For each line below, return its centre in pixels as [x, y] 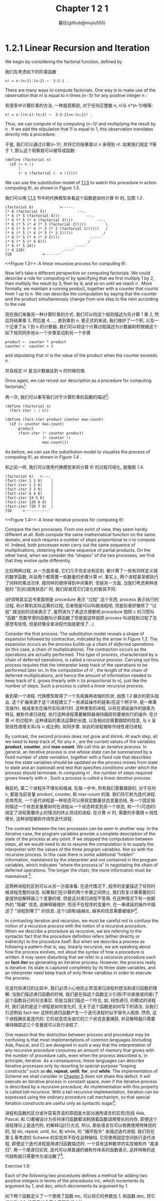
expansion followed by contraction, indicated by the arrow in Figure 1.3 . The [81, 639]
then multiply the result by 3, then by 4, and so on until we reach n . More [79, 283]
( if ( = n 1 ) [22, 164]
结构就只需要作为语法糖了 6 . [37, 1156]
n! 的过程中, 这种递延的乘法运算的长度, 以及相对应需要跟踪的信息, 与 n [81, 720]
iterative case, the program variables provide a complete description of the [80, 833]
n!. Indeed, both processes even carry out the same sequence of [70, 545]
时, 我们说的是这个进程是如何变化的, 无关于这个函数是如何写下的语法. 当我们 [81, 1006]
